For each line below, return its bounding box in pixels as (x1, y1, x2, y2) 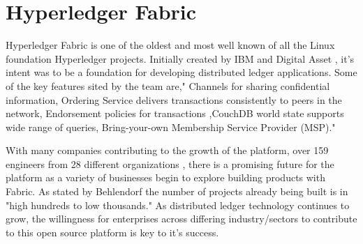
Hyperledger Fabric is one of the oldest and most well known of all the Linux (6, 38, 335, 52)
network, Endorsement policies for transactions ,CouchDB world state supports (6, 106, 344, 121)
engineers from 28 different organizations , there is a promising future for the (6, 156, 334, 171)
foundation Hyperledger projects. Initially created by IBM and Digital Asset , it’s (6, 51, 355, 66)
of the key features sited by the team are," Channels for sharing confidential (6, 78, 330, 93)
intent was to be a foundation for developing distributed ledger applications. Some (6, 65, 357, 79)
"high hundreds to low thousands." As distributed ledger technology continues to (6, 197, 350, 212)
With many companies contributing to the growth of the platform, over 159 (6, 143, 329, 158)
